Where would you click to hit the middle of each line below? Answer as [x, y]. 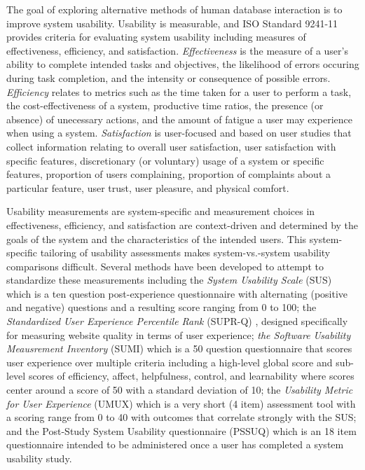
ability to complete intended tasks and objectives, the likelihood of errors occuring [183, 64]
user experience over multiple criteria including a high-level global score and [170, 362]
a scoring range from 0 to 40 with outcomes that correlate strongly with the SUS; [181, 417]
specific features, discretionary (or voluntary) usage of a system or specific [165, 160]
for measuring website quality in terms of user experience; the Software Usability [179, 334]
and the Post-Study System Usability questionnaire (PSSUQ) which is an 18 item [181, 430]
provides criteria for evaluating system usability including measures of [156, 37]
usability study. [39, 458]
